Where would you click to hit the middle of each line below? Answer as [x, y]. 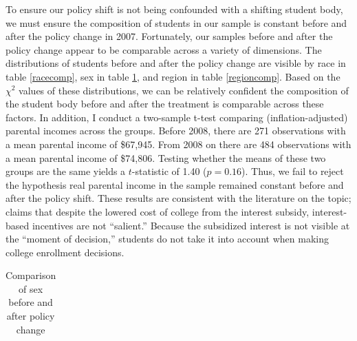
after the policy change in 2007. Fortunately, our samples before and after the [169, 36]
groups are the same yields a [66, 171]
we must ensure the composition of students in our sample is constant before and [176, 22]
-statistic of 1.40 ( [169, 171]
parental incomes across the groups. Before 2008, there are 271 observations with [176, 131]
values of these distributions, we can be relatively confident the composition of [184, 90]
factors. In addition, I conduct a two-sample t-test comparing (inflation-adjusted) [177, 117]
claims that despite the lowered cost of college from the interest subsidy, [158, 211]
